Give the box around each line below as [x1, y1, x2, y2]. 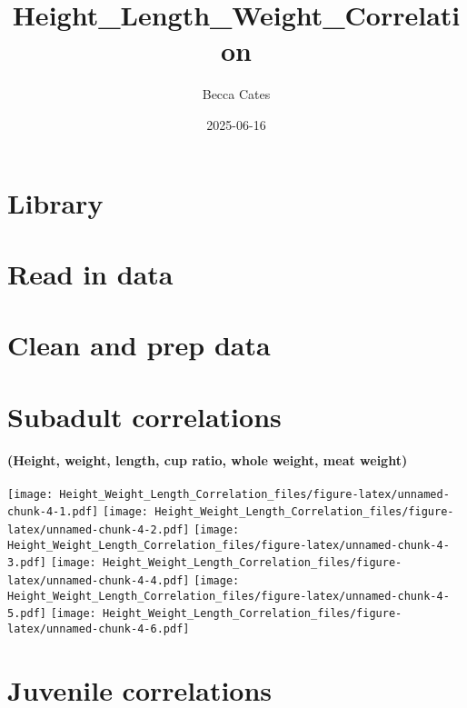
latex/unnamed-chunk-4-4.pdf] [7, 573, 190, 587]
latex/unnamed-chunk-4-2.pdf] [7, 523, 190, 536]
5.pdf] [7, 607, 46, 621]
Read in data [7, 254, 174, 292]
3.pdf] [7, 556, 46, 570]
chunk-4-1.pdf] [7, 505, 99, 519]
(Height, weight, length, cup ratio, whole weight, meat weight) [7, 451, 408, 470]
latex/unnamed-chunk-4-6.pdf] [7, 622, 190, 635]
